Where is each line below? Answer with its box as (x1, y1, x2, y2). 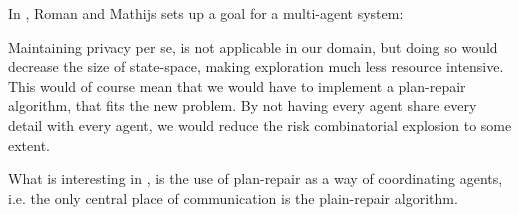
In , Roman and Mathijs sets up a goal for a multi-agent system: (8, 3, 404, 23)
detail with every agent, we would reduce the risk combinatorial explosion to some (8, 114, 512, 135)
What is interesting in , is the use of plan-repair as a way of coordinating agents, (8, 168, 503, 189)
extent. (8, 134, 50, 155)
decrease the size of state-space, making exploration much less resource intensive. (8, 56, 504, 77)
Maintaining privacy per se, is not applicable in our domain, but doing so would (8, 36, 498, 57)
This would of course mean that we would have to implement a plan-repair (8, 75, 466, 96)
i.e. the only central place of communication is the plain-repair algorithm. (8, 187, 458, 208)
